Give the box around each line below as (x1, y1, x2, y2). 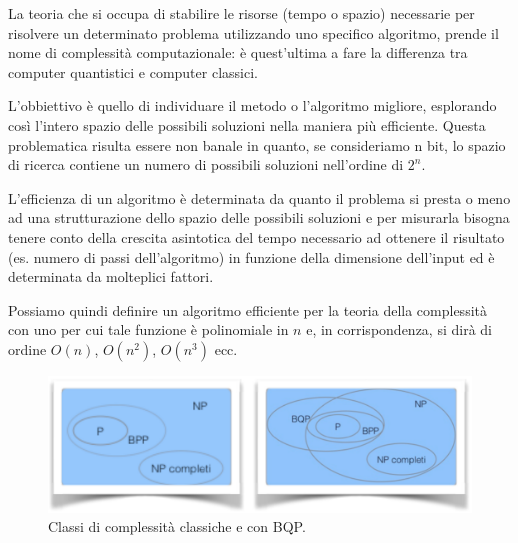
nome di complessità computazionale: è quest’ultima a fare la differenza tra (8, 42, 468, 63)
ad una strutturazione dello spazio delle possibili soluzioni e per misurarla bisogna (8, 207, 510, 228)
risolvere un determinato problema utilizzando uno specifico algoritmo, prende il (8, 22, 499, 43)
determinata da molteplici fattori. (8, 266, 214, 287)
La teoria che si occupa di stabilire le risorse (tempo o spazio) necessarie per (8, 3, 475, 23)
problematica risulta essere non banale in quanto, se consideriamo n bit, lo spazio (8, 134, 506, 155)
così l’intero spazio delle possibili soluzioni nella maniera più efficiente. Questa (8, 114, 486, 135)
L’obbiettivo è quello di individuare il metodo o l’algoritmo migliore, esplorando (8, 95, 497, 116)
